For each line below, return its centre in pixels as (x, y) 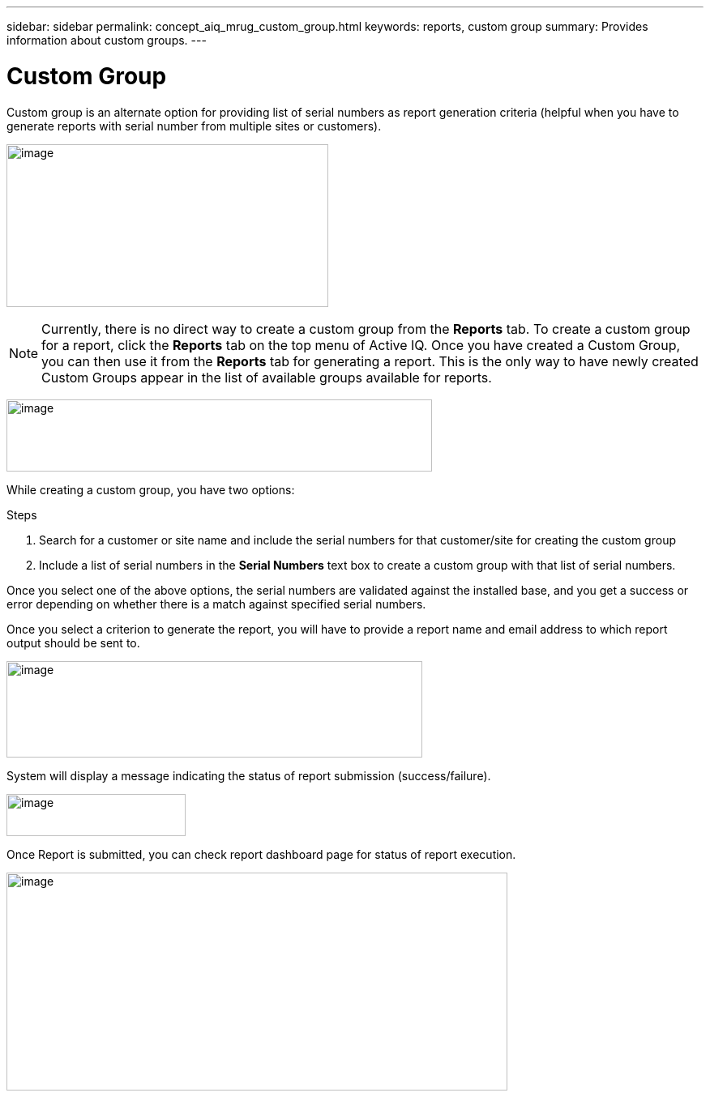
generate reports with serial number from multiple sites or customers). (194, 126)
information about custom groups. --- (107, 40)
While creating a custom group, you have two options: (151, 489)
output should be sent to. (73, 642)
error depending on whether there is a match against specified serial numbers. (216, 604)
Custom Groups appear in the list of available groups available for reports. (267, 377)
